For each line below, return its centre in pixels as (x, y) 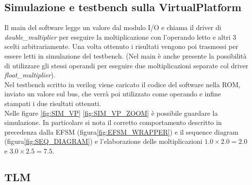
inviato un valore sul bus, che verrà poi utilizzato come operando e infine (113, 94)
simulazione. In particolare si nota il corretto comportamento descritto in (113, 122)
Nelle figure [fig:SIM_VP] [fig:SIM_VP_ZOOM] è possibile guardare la (111, 113)
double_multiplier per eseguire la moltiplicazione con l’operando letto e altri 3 (120, 37)
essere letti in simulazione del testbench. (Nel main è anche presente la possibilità (126, 55)
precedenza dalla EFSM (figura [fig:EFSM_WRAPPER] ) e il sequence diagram (121, 131)
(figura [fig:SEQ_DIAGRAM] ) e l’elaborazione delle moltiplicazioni (103, 141)
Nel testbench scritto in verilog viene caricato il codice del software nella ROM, (122, 84)
